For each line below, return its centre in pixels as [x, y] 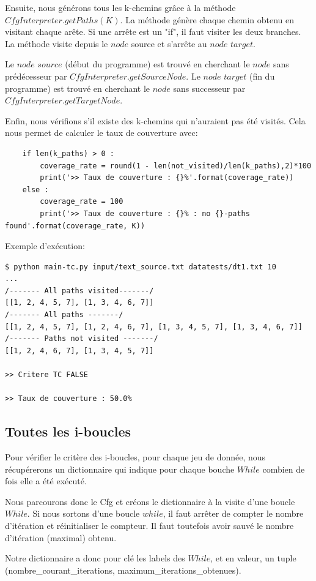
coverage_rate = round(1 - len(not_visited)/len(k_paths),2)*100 [176, 166]
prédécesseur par [36, 76]
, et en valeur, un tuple [253, 558]
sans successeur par [209, 88]
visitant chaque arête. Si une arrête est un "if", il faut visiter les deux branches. [153, 32]
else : [35, 189]
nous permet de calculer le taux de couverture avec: [101, 133]
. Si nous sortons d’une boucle [83, 513]
